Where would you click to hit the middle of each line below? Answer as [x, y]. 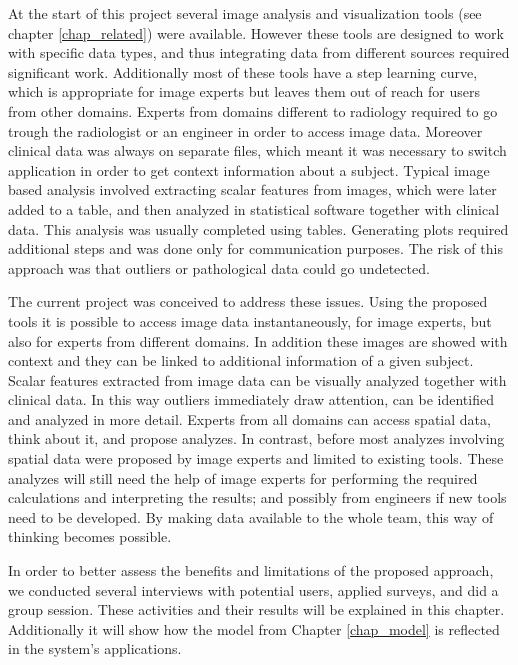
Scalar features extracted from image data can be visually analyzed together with [257, 379]
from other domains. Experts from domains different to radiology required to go [253, 110]
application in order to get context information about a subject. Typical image [249, 169]
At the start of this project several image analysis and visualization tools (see [245, 13]
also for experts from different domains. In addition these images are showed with [258, 340]
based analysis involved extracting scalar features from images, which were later [252, 189]
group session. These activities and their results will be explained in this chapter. [256, 609]
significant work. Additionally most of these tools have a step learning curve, [243, 71]
